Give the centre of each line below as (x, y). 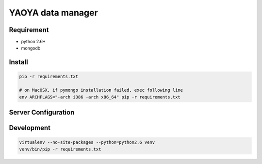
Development (30, 128)
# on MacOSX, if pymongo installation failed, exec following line (101, 90)
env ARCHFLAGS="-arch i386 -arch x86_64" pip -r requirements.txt (100, 97)
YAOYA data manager (53, 13)
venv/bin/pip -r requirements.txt (60, 149)
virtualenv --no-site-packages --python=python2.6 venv (87, 142)
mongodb (31, 48)
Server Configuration (42, 112)
